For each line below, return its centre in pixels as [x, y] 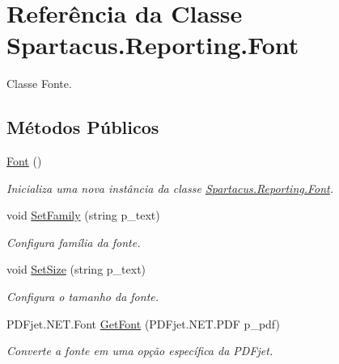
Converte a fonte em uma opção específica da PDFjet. [140, 351]
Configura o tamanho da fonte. [83, 297]
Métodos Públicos [83, 127]
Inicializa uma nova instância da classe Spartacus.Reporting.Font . [170, 188]
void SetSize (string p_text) [76, 269]
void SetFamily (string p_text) [83, 215]
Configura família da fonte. [74, 242]
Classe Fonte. [39, 84]
